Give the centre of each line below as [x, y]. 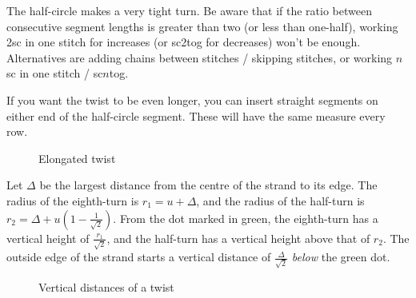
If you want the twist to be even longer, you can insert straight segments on [192, 99]
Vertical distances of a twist [106, 286]
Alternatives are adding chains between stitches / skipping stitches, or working [200, 57]
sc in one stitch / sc [55, 73]
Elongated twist [77, 158]
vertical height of [48, 238]
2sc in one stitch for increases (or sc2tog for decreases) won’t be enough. [184, 42]
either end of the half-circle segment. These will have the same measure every [196, 115]
